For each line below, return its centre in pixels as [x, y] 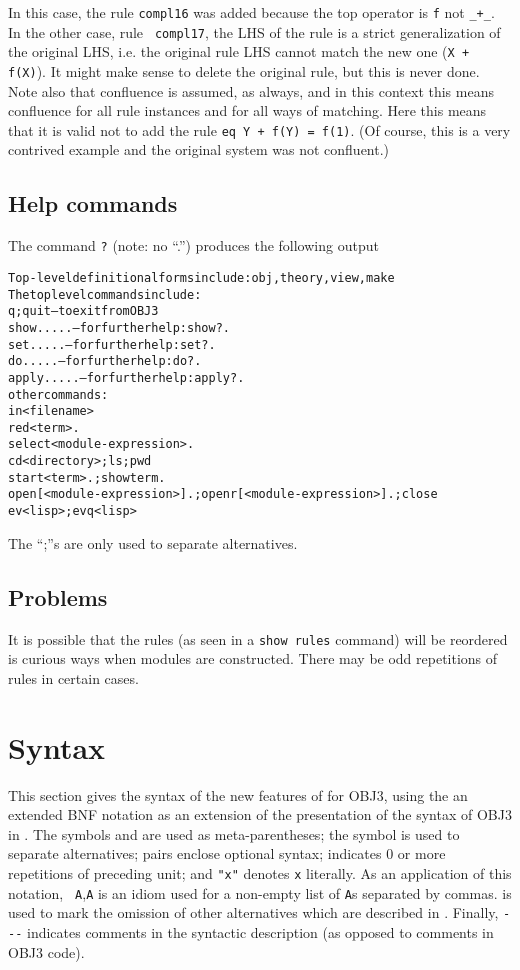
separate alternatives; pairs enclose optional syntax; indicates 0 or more [227, 853]
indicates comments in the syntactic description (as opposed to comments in [260, 931]
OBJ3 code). [46, 951]
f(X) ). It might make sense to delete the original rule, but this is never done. [244, 70]
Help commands [93, 203]
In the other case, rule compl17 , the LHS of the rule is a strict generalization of [254, 31]
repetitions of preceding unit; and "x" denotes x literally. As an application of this [260, 872]
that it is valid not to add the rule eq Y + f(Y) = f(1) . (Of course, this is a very [259, 129]
